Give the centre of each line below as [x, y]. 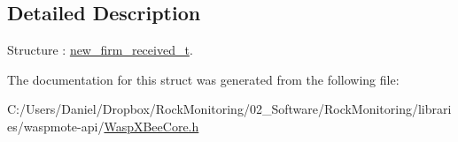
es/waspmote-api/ [56, 126]
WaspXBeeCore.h [151, 126]
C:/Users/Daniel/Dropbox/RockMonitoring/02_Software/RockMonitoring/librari [229, 109]
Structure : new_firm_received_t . [100, 50]
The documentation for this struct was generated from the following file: [203, 79]
